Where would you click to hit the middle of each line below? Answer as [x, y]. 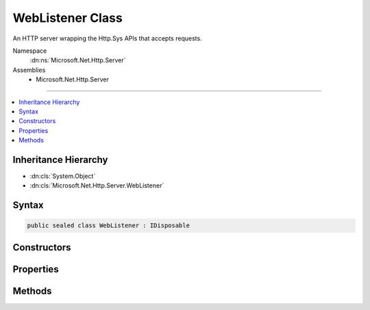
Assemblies [29, 70]
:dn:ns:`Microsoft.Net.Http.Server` [78, 60]
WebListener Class [67, 18]
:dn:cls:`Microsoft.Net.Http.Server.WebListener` [97, 185]
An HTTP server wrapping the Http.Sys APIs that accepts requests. [107, 38]
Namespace [30, 51]
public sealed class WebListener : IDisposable [108, 225]
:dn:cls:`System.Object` [63, 176]
